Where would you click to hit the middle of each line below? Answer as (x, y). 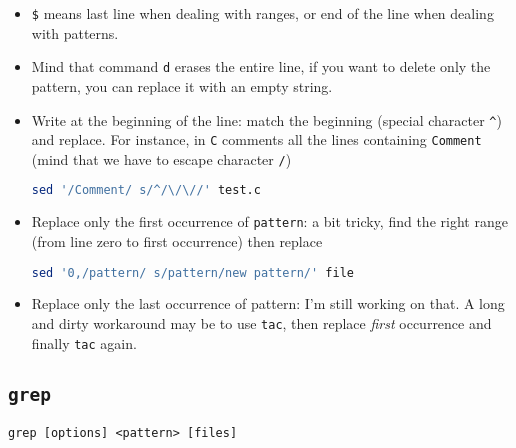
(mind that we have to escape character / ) (161, 158)
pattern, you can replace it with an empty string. (182, 85)
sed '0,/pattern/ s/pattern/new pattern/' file (192, 272)
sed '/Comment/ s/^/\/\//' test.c (146, 190)
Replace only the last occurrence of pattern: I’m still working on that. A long (268, 303)
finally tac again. (84, 342)
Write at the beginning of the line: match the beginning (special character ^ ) (266, 119)
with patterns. (75, 32)
